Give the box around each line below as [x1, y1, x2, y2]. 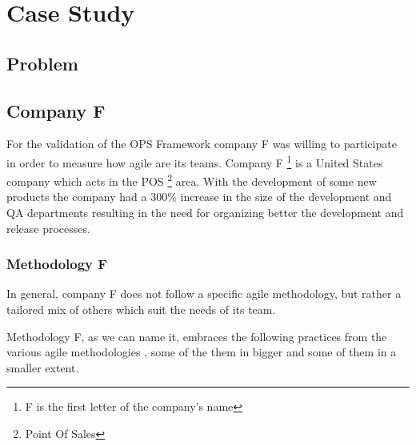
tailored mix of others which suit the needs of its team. [6, 301, 276, 318]
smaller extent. [6, 359, 79, 376]
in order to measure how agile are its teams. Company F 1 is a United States [6, 151, 383, 171]
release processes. [6, 219, 90, 236]
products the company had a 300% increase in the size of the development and [6, 188, 392, 205]
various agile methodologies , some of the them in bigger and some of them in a [6, 344, 397, 360]
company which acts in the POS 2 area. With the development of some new [6, 171, 377, 189]
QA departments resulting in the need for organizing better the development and [6, 204, 404, 221]
